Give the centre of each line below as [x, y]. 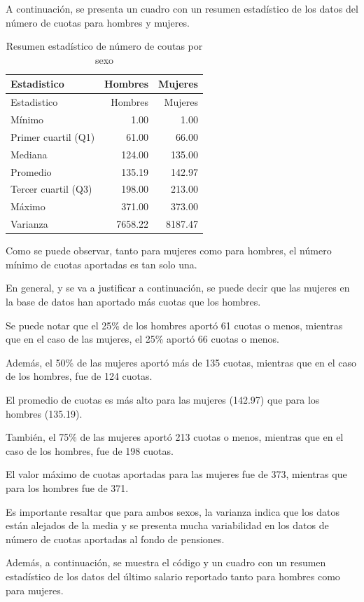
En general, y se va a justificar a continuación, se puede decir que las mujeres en [178, 288]
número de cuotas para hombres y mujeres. [98, 22]
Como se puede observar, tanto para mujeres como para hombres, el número [169, 251]
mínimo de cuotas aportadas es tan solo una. [101, 264]
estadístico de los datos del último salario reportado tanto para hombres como [173, 576]
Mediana [29, 154]
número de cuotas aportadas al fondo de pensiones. [115, 539]
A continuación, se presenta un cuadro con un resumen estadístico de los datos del [182, 8]
